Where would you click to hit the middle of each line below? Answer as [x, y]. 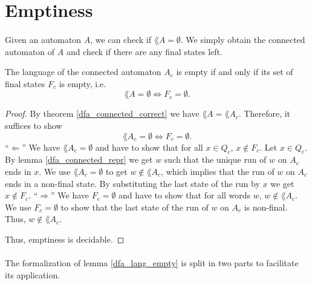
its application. [33, 274]
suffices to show [34, 125]
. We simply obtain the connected [243, 39]
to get [117, 171]
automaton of [30, 51]
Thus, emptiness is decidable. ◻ [65, 239]
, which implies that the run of [218, 171]
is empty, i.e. [83, 83]
